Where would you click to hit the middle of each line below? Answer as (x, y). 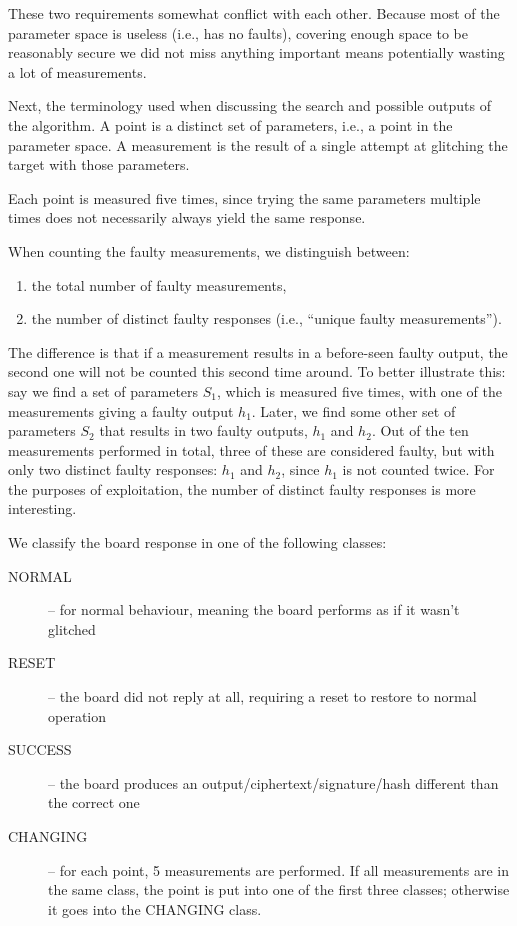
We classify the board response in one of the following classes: (197, 542)
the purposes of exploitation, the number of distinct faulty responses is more (242, 488)
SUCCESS (40, 749)
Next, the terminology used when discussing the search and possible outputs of (249, 105)
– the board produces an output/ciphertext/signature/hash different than (273, 782)
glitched (72, 628)
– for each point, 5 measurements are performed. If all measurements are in (278, 869)
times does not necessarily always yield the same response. (187, 217)
